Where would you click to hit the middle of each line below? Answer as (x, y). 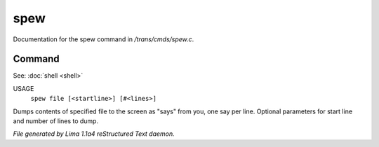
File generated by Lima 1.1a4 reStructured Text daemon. (94, 134)
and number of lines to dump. (55, 121)
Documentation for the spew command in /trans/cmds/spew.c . (104, 39)
